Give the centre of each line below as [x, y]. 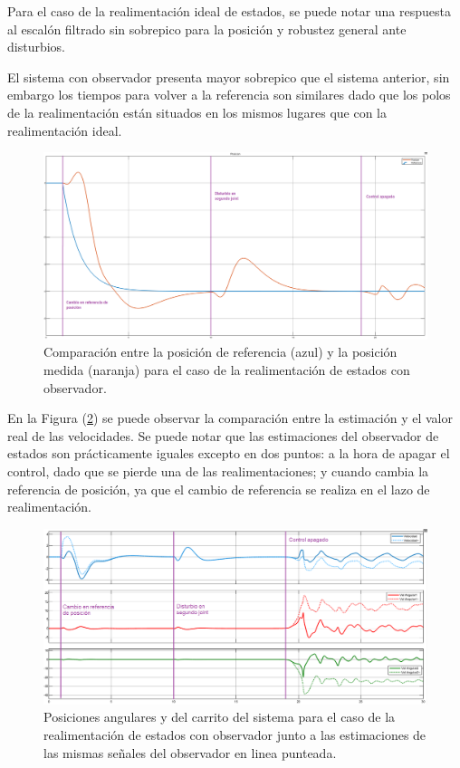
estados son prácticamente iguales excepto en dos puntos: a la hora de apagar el [229, 453]
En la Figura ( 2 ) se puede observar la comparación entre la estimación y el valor [230, 418]
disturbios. [36, 47]
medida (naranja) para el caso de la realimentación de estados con [227, 369]
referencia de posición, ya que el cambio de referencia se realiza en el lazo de [219, 489]
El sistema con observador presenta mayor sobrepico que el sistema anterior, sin [229, 77]
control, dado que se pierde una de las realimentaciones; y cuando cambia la [218, 470]
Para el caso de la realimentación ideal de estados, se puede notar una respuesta [229, 11]
